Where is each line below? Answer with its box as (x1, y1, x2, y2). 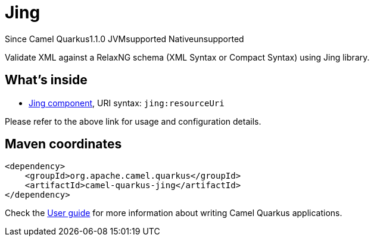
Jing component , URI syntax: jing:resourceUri (29, 97, 225, 108)
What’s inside (5, 72, 88, 88)
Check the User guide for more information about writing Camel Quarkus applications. (5, 208, 342, 218)
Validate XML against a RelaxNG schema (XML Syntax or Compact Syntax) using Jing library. (5, 52, 370, 62)
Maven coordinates (5, 137, 122, 152)
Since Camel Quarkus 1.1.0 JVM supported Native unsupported (5, 33, 244, 44)
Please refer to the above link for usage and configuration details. (5, 116, 261, 126)
